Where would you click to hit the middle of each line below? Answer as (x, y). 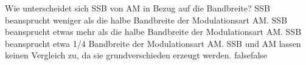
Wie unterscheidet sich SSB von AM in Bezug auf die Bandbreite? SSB (137, 8)
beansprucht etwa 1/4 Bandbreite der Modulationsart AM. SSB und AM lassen (153, 43)
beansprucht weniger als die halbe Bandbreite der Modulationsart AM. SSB (146, 20)
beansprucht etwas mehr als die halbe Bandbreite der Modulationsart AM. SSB (153, 32)
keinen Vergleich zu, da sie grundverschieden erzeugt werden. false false (136, 55)
